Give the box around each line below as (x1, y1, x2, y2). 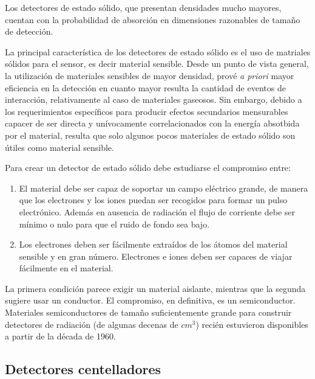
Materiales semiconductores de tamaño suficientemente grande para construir (5, 306, 292, 319)
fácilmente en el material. (19, 262, 113, 274)
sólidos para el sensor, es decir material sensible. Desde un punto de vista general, (5, 57, 309, 70)
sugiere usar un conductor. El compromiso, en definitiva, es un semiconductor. (5, 294, 296, 307)
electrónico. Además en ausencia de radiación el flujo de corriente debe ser (19, 205, 296, 218)
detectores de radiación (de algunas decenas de (5, 318, 178, 330)
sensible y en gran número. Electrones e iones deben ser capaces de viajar (19, 249, 293, 262)
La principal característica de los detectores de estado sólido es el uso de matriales (5, 45, 311, 58)
